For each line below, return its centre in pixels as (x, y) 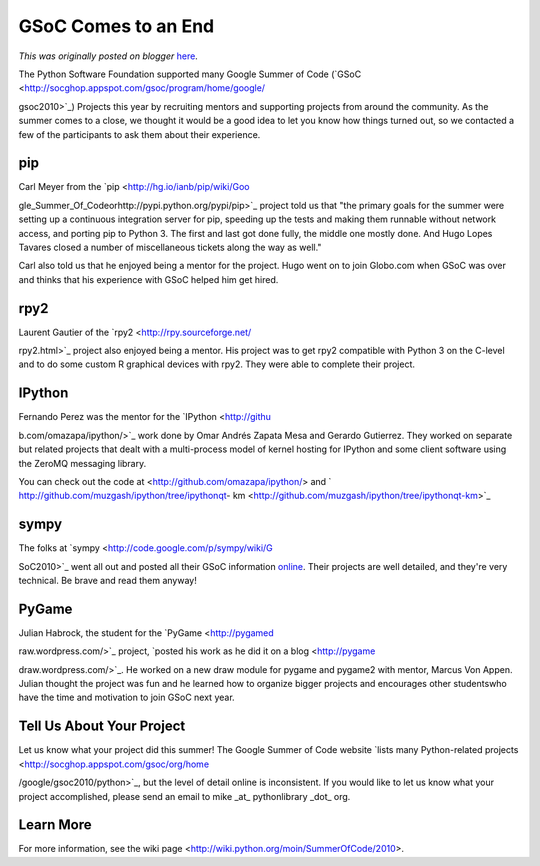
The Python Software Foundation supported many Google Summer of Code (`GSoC (190, 74)
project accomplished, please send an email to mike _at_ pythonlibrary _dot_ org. (184, 796)
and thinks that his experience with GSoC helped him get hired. (148, 279)
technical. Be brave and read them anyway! (107, 580)
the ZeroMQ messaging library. (82, 463)
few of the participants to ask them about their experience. (139, 134)
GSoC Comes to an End (116, 26)
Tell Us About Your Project (102, 726)
